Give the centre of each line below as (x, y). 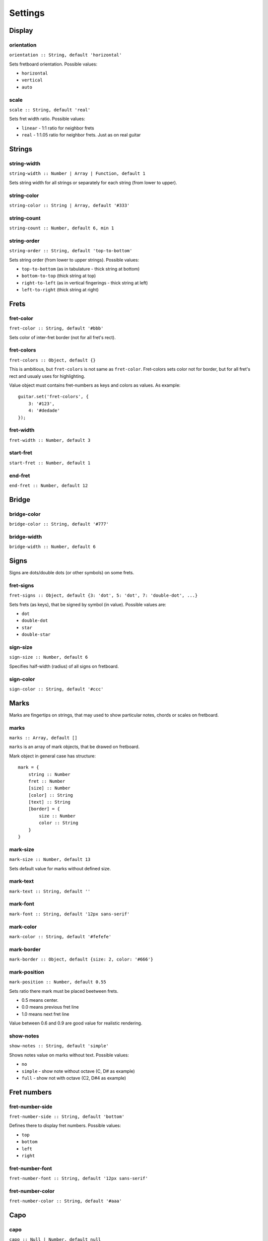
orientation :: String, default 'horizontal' (66, 55)
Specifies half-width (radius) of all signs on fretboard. (64, 666)
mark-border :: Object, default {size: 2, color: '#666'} (81, 960)
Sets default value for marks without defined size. (60, 868)
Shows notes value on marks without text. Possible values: (69, 1055)
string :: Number (49, 774)
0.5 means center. (40, 1000)
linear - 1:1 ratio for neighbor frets (58, 128)
